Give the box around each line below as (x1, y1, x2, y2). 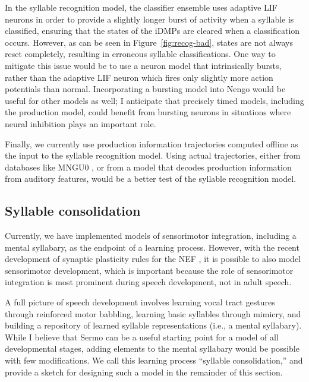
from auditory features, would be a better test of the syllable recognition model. (5, 172, 297, 185)
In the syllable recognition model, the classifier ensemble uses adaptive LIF (5, 1, 278, 13)
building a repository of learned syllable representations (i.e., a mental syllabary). (5, 319, 302, 332)
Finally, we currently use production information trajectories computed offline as (5, 137, 298, 150)
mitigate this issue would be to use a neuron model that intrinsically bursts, (5, 59, 282, 71)
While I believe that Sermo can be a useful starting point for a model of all (5, 330, 279, 343)
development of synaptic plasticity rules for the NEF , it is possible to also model (5, 252, 301, 265)
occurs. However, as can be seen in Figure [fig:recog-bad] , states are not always (5, 36, 293, 48)
